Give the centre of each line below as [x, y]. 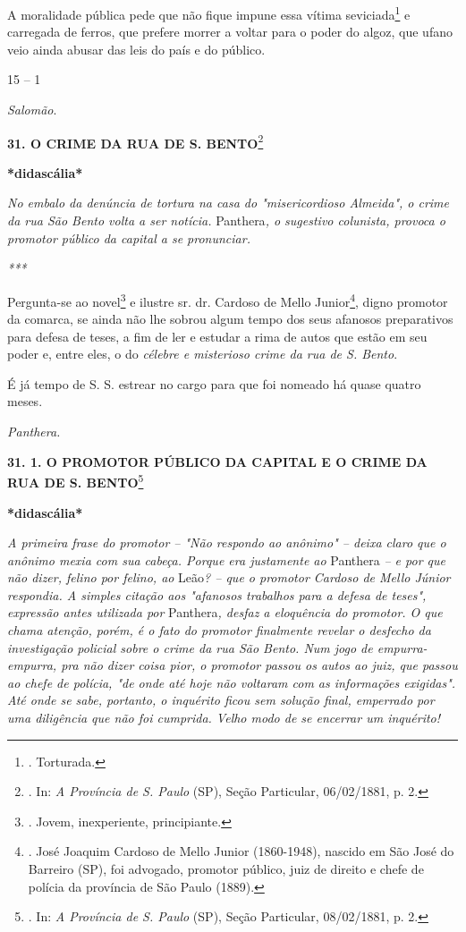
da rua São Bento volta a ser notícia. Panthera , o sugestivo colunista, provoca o [226, 220]
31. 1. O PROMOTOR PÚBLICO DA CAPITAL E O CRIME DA [217, 461]
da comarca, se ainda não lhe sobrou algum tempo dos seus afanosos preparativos [230, 319]
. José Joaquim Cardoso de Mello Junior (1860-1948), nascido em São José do [241, 851]
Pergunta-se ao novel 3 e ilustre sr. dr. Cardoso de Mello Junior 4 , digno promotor [228, 300]
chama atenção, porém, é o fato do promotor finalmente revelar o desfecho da [219, 630]
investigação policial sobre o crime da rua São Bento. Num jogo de [190, 647]
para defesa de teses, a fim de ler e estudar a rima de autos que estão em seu [217, 336]
